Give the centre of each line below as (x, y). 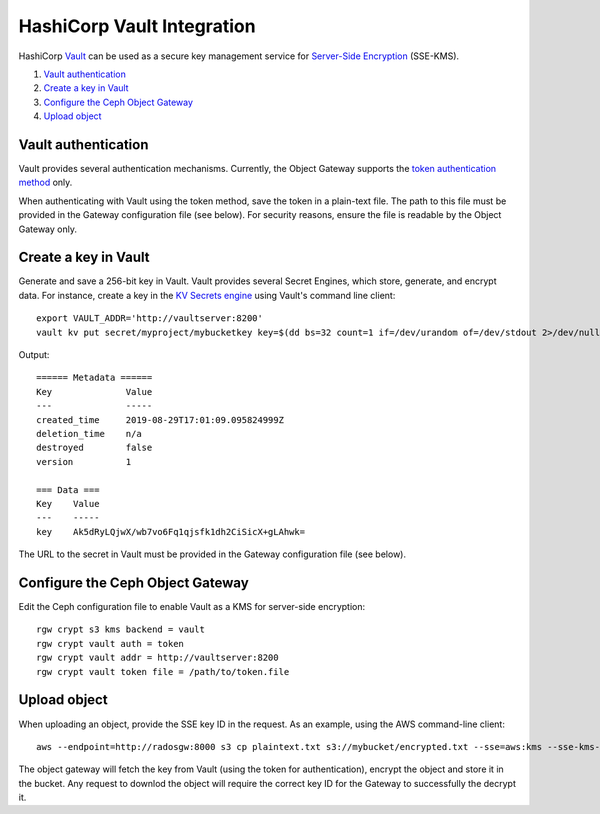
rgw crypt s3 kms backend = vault (120, 629)
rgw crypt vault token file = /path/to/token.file (163, 671)
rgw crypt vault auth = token (110, 643)
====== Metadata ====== (94, 378)
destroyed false (94, 448)
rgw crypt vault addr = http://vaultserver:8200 (157, 658)
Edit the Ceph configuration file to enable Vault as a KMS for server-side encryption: (192, 607)
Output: (34, 355)
